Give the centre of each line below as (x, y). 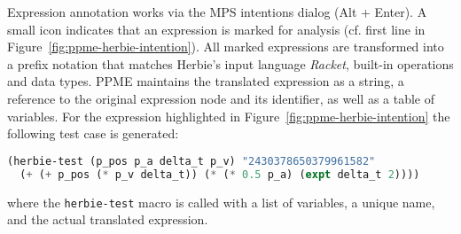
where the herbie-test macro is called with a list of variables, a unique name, (221, 202)
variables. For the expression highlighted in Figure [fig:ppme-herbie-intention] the (229, 116)
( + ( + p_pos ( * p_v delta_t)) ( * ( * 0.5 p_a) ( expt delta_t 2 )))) (220, 174)
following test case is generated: (93, 133)
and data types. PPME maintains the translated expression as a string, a (206, 81)
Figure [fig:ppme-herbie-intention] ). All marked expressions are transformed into (226, 47)
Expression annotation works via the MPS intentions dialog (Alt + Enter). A (217, 12)
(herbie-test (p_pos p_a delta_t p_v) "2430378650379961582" (191, 161)
